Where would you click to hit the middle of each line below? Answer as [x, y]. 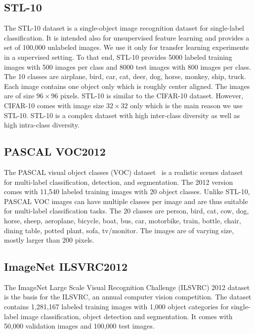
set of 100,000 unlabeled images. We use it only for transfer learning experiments [127, 47]
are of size [19, 96]
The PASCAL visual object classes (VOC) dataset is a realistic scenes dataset [124, 172]
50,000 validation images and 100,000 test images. [79, 326]
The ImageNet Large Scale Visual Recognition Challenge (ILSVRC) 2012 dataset [127, 287]
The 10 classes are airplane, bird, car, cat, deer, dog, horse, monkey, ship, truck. [125, 76]
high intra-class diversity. [42, 125]
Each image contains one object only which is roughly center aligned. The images [127, 86]
